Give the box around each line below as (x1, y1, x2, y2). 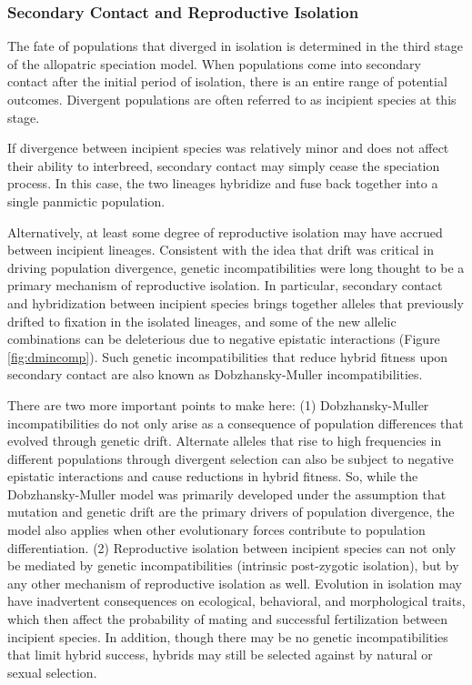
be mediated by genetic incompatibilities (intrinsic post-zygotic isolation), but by (7, 556, 459, 575)
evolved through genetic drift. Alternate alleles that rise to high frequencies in (7, 431, 442, 450)
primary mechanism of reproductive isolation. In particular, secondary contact (7, 276, 443, 295)
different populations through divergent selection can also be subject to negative (7, 448, 454, 468)
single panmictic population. (7, 191, 166, 210)
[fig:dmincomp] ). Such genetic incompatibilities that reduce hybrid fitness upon (7, 347, 448, 366)
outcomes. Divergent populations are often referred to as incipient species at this (7, 90, 457, 108)
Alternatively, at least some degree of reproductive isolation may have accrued (7, 222, 443, 241)
